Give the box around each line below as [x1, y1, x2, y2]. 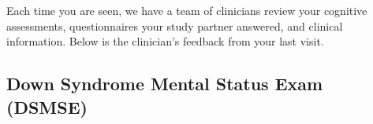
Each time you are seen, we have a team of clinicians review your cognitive [6, 2, 367, 18]
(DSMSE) [6, 94, 88, 119]
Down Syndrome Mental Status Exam [6, 71, 323, 96]
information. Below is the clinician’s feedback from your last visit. [6, 33, 324, 49]
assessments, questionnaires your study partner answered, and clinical [6, 17, 343, 34]
